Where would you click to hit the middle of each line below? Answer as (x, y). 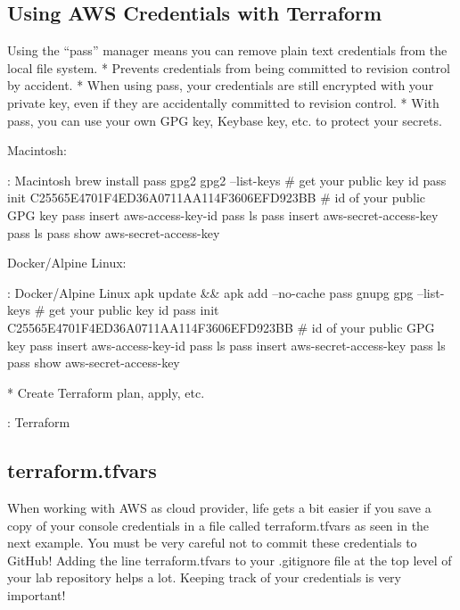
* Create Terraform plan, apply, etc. (106, 392)
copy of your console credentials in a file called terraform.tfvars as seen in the (218, 525)
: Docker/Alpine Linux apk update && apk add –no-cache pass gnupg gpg (210, 292)
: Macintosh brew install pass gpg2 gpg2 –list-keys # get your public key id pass (227, 180)
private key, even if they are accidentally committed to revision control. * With (223, 102)
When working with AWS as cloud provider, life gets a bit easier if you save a (219, 508)
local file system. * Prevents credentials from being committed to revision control (229, 67)
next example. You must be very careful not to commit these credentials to (212, 543)
